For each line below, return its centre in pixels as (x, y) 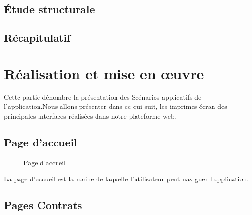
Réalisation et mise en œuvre (104, 73)
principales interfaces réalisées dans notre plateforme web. (90, 116)
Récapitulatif (37, 38)
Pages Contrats (43, 205)
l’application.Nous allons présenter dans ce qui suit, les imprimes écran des (116, 106)
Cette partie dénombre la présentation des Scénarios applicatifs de (103, 97)
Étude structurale (49, 9)
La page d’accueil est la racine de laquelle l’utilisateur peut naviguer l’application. (126, 179)
